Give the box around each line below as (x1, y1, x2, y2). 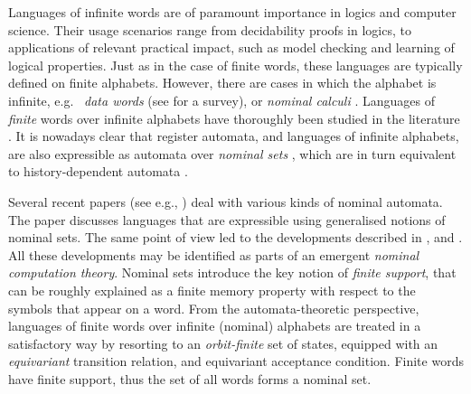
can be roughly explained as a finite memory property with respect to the (8, 280, 416, 299)
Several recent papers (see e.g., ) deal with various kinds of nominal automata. (8, 192, 443, 211)
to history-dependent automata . (8, 162, 188, 181)
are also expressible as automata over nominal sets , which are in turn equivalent (8, 144, 457, 163)
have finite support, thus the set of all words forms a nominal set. (8, 369, 372, 388)
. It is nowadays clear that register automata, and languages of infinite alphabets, (8, 127, 459, 145)
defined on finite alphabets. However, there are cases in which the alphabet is (8, 73, 437, 92)
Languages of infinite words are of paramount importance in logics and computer (8, 3, 457, 21)
